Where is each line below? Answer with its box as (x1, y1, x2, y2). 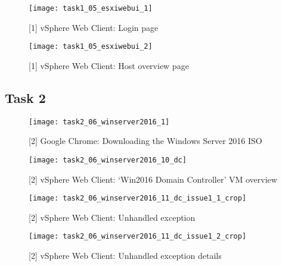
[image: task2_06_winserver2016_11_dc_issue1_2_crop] (29, 232, 247, 241)
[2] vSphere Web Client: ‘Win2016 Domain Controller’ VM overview (29, 173, 277, 185)
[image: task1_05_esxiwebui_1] (29, 4, 153, 12)
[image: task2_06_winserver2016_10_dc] (29, 155, 187, 164)
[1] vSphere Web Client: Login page (29, 21, 159, 33)
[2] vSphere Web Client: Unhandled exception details (29, 249, 222, 262)
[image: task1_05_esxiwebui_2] (29, 42, 153, 51)
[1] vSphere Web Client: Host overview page (29, 59, 189, 71)
